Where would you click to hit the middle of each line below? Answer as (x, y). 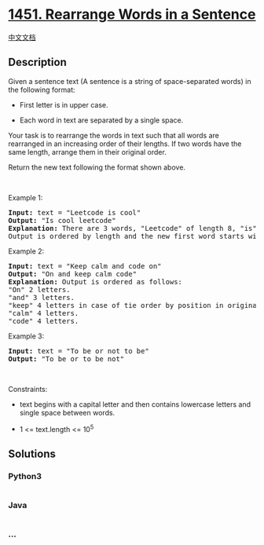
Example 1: (26, 197)
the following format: (42, 90)
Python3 (25, 476)
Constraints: (28, 389)
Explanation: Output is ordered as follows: (95, 282)
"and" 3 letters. (41, 297)
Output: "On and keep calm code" (73, 274)
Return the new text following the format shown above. (97, 167)
